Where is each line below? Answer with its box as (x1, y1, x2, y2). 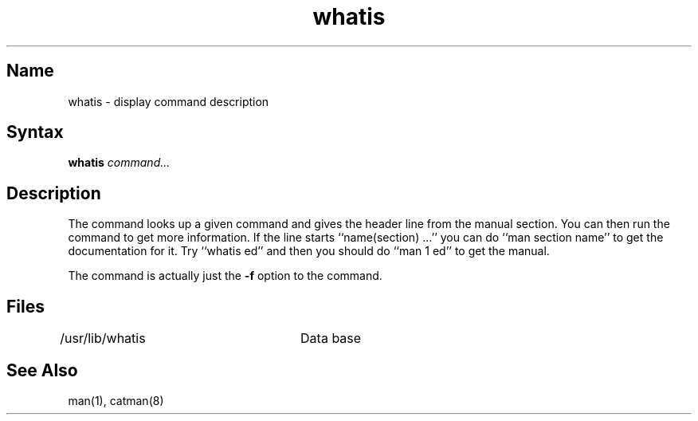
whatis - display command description (68, 94, 269, 108)
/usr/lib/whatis (60, 330, 146, 347)
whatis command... (68, 155, 171, 170)
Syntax (6, 122, 64, 143)
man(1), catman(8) (68, 393, 164, 407)
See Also (6, 360, 78, 380)
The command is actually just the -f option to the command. (68, 269, 382, 283)
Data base (300, 330, 362, 347)
